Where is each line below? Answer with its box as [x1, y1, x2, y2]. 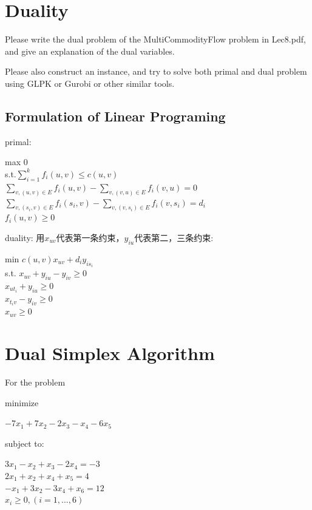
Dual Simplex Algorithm [5, 341, 215, 365]
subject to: [5, 437, 44, 449]
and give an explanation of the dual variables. [5, 44, 175, 57]
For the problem [5, 375, 66, 388]
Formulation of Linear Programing [5, 106, 226, 125]
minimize [5, 396, 39, 409]
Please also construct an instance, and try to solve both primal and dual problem [5, 65, 307, 78]
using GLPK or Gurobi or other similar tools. [5, 76, 175, 89]
